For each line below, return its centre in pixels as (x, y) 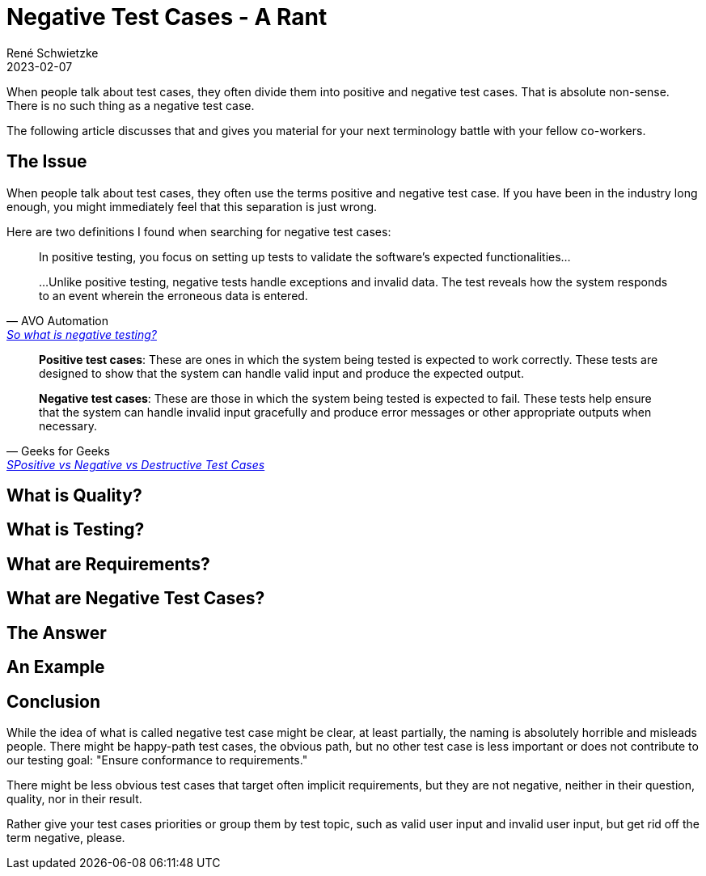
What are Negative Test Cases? (136, 599)
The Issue (47, 162)
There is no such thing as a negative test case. (131, 105)
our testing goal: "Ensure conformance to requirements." (157, 760)
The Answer (57, 633)
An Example (56, 667)
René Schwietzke (53, 53)
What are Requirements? (108, 564)
